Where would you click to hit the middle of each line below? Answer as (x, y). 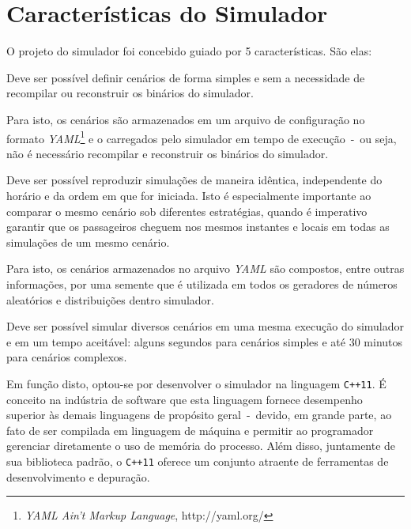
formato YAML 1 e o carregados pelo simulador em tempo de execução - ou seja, (202, 137)
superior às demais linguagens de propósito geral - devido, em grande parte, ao (199, 415)
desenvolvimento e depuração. (78, 476)
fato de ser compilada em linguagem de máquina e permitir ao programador (190, 430)
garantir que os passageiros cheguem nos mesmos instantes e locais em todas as (198, 227)
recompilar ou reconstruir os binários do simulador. (130, 93)
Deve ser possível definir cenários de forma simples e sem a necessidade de (186, 77)
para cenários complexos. (67, 357)
